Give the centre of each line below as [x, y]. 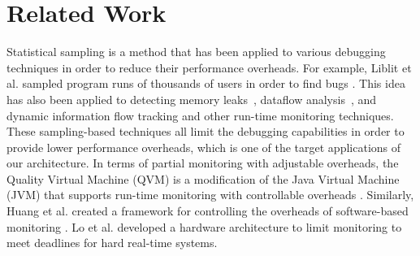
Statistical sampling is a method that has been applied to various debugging [196, 52]
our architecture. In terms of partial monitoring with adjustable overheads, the [203, 163]
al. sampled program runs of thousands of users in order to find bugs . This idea [206, 83]
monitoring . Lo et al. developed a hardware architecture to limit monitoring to [204, 226]
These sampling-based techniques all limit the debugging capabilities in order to [206, 131]
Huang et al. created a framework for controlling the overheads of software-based [208, 211]
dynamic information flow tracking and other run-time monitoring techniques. [200, 115]
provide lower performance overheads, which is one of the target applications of [204, 147]
